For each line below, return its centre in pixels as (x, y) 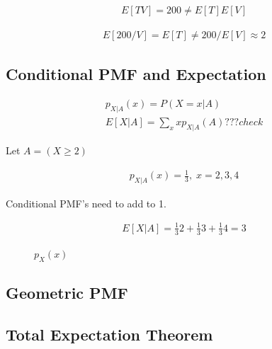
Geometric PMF (67, 293)
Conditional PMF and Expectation (136, 74)
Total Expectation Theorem (109, 334)
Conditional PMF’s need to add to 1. (86, 203)
